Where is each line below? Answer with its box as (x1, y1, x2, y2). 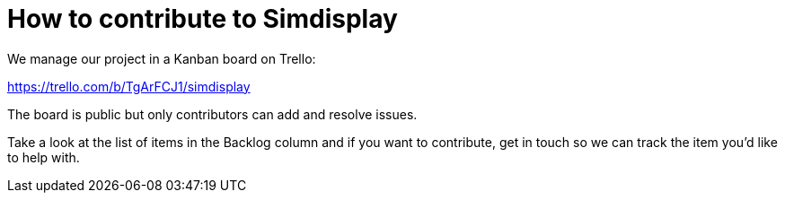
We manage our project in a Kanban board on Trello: (7, 50, 316, 66)
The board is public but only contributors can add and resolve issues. (7, 106, 418, 122)
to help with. (7, 149, 80, 165)
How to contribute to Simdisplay (7, 4, 398, 34)
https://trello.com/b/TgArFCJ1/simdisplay (7, 78, 251, 94)
